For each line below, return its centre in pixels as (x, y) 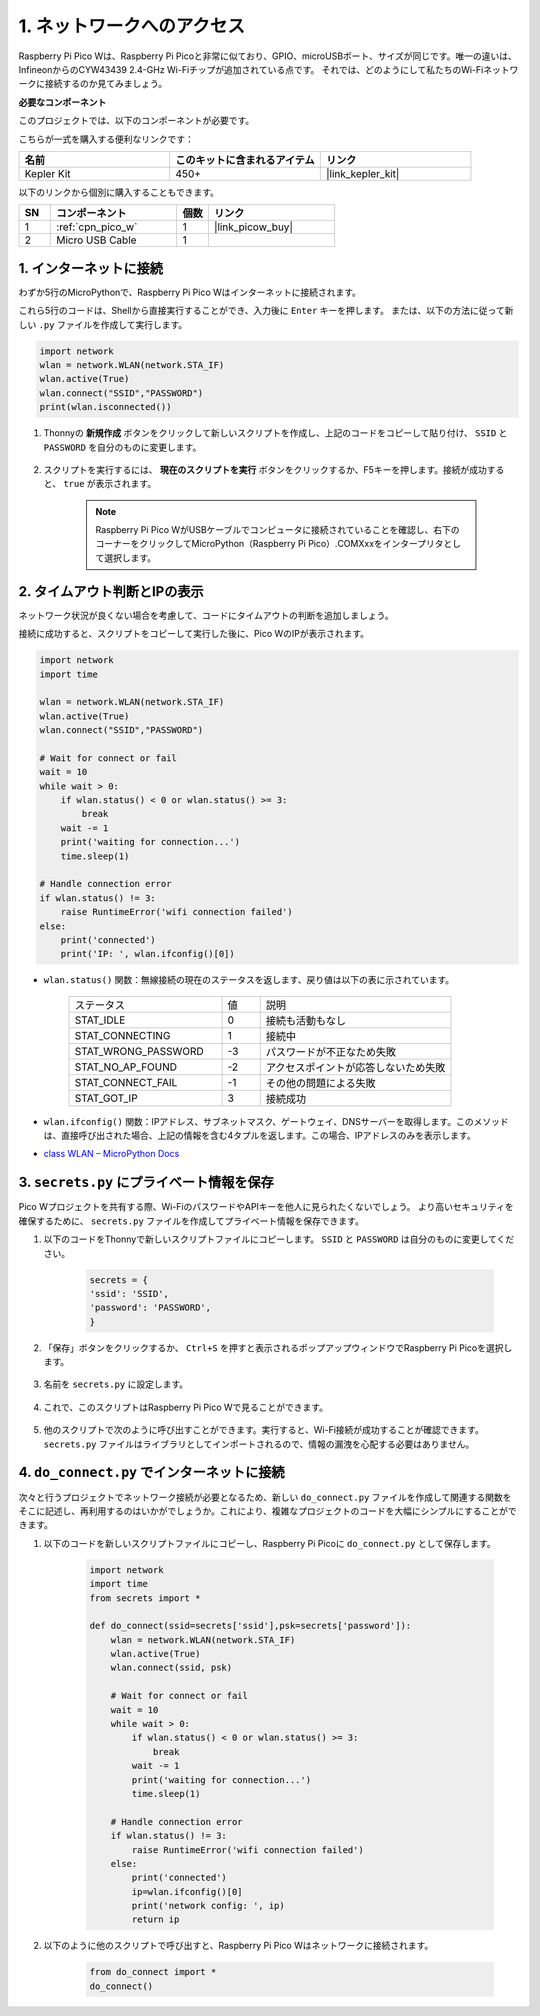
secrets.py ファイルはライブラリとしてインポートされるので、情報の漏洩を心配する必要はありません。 (259, 1444)
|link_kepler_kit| (362, 173)
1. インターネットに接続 (91, 268)
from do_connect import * (153, 1972)
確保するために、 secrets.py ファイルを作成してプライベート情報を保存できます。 (191, 1221)
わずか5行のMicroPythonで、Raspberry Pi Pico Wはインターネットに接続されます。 (190, 292)
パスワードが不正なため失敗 (331, 1052)
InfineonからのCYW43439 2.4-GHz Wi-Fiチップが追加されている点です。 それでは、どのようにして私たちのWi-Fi (251, 69)
